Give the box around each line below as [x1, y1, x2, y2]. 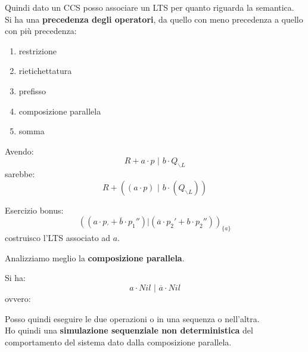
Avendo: [5, 144, 34, 157]
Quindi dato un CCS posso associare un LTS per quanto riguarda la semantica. [5, 1, 294, 13]
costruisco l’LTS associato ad [5, 231, 111, 244]
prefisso [18, 84, 46, 97]
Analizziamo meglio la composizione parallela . [5, 251, 185, 264]
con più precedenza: [5, 24, 77, 37]
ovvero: [5, 292, 31, 304]
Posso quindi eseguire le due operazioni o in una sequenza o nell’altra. [5, 312, 260, 325]
